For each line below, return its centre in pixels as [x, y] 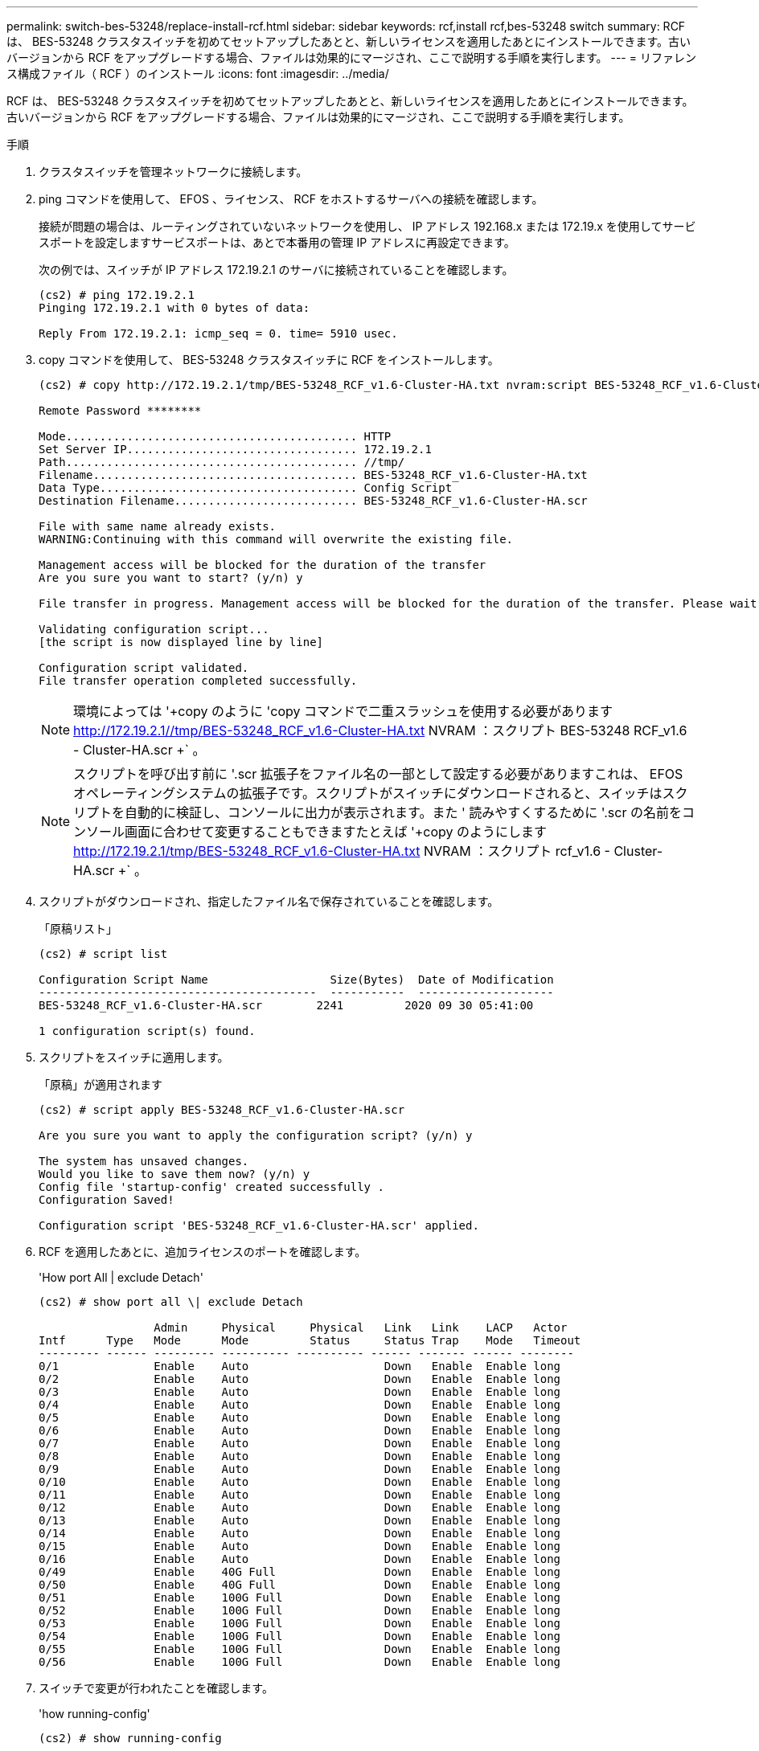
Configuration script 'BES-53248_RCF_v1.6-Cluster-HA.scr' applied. [259, 1225]
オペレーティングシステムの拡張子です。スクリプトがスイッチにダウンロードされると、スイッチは [368, 793]
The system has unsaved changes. [144, 1161]
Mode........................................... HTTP [215, 436]
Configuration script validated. [144, 668]
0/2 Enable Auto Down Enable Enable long [300, 1379]
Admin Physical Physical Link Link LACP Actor [361, 1328]
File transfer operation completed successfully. [198, 681]
